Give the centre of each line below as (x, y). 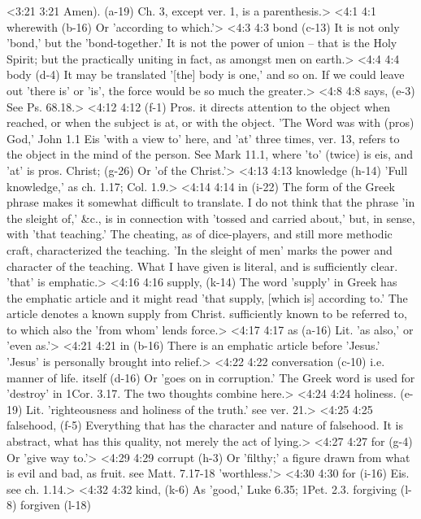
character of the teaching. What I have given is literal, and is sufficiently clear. (202, 266)
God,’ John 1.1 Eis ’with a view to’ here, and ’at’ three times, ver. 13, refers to (203, 138)
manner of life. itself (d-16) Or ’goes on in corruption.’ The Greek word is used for (211, 377)
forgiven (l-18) (56, 505)
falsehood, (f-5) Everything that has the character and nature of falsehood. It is (205, 425)
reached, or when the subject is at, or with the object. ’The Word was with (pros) (210, 122)
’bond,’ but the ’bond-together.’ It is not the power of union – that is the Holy (202, 43)
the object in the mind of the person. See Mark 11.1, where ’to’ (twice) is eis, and (210, 154)
